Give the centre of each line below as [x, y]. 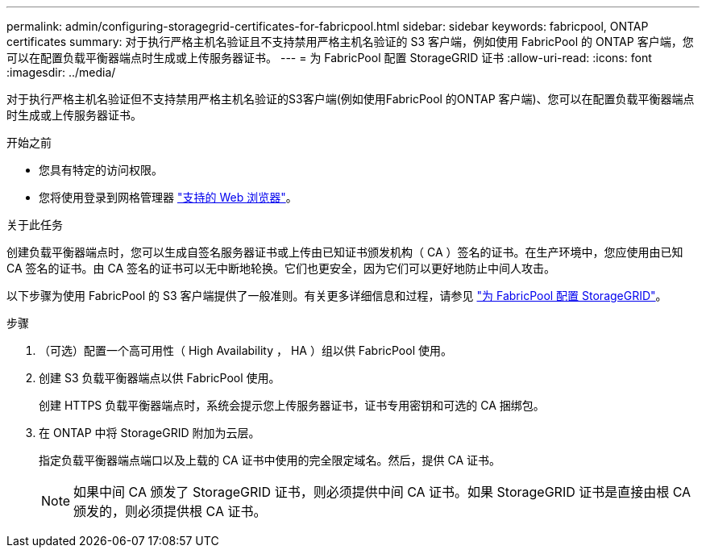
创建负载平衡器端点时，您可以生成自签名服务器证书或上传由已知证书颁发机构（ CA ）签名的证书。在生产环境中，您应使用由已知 [345, 252]
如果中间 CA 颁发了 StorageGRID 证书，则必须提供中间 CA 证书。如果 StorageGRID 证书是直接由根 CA [382, 492]
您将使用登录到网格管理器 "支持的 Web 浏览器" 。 [168, 197]
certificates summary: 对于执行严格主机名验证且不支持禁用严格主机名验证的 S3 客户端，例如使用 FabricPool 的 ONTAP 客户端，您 [350, 42]
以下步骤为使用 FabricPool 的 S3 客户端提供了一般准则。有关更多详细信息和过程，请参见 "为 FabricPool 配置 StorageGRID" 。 [337, 296]
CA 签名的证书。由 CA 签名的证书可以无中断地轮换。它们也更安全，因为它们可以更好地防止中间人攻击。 [281, 268]
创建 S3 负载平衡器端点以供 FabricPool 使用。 [160, 378]
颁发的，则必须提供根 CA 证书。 [170, 511]
